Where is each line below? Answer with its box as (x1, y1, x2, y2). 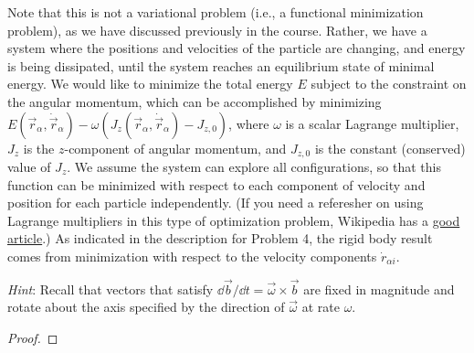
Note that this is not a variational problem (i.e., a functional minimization (7, 3, 424, 21)
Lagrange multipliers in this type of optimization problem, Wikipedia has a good (7, 210, 460, 230)
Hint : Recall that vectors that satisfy (7, 279, 214, 298)
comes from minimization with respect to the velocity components (7, 246, 377, 265)
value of (7, 157, 51, 176)
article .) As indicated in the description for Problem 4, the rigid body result (7, 229, 433, 248)
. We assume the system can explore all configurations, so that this (67, 157, 441, 176)
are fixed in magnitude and (303, 279, 455, 298)
